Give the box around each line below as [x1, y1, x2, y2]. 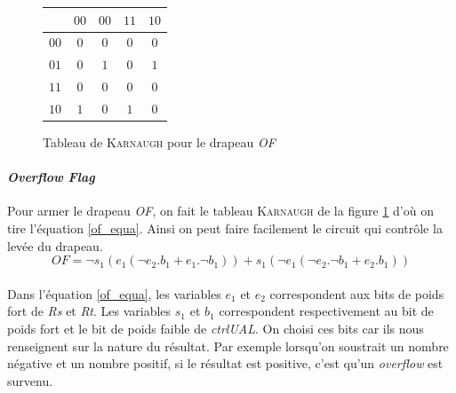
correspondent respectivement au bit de [219, 302, 434, 320]
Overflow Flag [7, 168, 95, 186]
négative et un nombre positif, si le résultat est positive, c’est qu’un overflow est [7, 354, 444, 373]
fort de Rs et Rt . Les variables [7, 302, 172, 320]
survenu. [7, 371, 53, 389]
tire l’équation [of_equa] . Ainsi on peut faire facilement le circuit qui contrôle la [7, 218, 443, 237]
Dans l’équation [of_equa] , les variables [7, 284, 221, 303]
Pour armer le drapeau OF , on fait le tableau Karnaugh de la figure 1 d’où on [7, 201, 434, 220]
